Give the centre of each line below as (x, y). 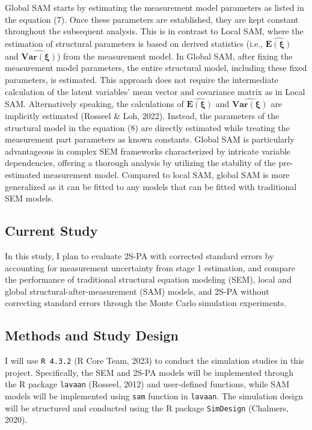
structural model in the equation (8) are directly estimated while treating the (147, 127)
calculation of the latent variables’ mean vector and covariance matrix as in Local (155, 91)
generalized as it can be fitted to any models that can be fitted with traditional (151, 186)
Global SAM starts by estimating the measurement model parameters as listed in (154, 7)
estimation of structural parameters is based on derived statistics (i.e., (134, 43)
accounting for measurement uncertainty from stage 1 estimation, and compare (150, 267)
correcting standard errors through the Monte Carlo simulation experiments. (146, 303)
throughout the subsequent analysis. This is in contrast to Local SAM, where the (154, 31)
